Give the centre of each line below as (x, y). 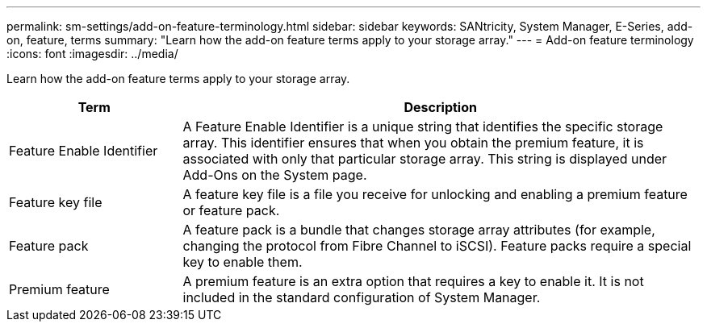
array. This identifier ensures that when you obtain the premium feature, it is (413, 143)
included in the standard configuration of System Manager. (362, 297)
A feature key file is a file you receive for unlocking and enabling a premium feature (435, 194)
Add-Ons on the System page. (275, 175)
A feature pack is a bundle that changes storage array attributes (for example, (419, 230)
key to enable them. (243, 262)
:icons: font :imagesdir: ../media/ (92, 54)
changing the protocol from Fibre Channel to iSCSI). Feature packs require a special (437, 246)
